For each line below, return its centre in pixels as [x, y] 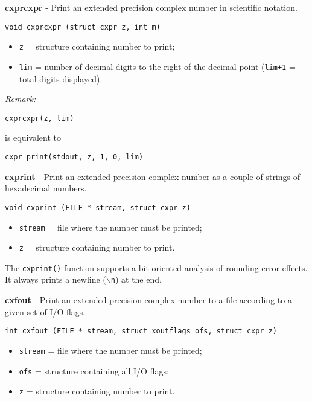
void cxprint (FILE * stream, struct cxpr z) [98, 207]
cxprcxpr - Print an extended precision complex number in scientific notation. [151, 7]
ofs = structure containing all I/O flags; [94, 371]
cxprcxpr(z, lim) [40, 118]
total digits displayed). [61, 78]
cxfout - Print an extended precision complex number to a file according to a [148, 300]
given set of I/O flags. [45, 311]
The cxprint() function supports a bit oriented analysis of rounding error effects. [156, 267]
